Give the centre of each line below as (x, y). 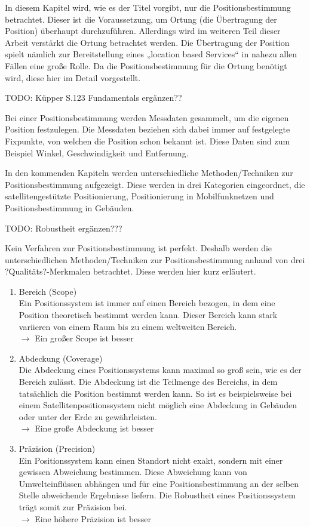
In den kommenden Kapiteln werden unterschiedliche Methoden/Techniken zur (149, 173)
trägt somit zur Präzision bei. (73, 506)
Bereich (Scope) (48, 291)
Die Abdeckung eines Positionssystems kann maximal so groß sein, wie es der (160, 370)
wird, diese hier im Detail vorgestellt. (73, 77)
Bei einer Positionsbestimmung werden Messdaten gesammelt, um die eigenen (147, 117)
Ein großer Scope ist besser (84, 338)
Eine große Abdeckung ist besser (94, 428)
